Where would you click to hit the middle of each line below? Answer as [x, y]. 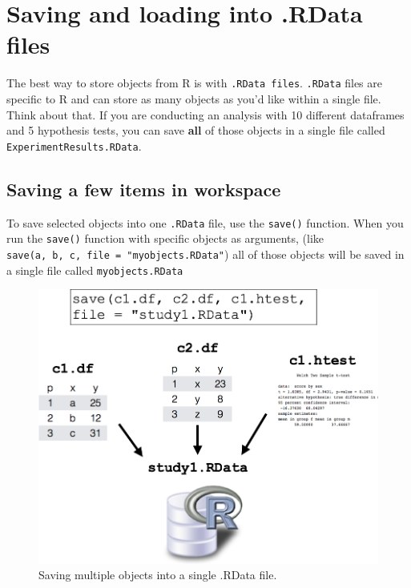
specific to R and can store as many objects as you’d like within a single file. [194, 98]
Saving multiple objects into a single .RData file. [158, 575]
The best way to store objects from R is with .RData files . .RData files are [194, 83]
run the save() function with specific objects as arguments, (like [165, 238]
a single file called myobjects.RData [95, 270]
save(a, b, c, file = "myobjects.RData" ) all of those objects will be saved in [205, 254]
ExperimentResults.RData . [74, 145]
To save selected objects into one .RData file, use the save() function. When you [205, 222]
